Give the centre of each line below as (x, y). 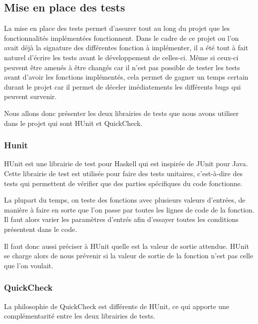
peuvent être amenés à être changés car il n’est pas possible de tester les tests (122, 67)
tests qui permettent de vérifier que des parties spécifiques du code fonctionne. (123, 183)
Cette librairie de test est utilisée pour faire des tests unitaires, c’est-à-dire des (123, 173)
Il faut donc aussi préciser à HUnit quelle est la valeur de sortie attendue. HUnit (127, 246)
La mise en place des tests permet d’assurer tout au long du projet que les (117, 28)
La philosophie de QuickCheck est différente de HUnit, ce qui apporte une (117, 306)
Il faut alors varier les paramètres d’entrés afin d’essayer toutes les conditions (121, 219)
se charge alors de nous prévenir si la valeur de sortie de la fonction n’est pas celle (129, 256)
